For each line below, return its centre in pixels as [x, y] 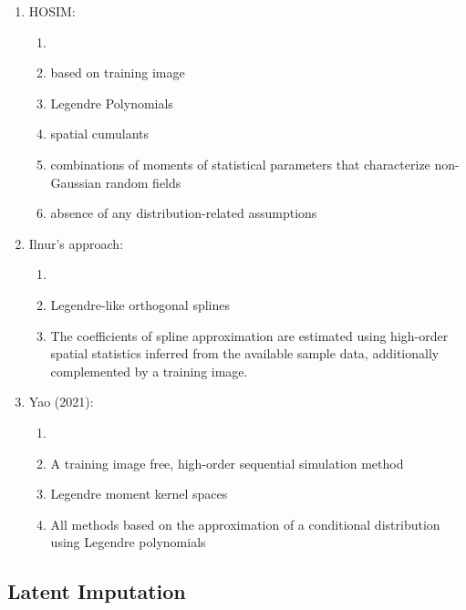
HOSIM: [52, 11]
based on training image [118, 72]
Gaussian [76, 182]
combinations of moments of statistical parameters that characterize [240, 164]
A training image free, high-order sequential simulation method [227, 463]
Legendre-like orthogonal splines [140, 304]
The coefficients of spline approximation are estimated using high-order [249, 335]
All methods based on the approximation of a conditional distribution [245, 524]
